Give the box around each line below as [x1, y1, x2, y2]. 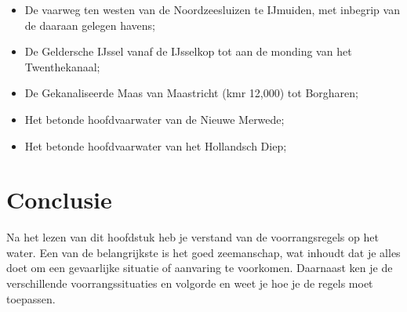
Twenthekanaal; [24, 58, 100, 74]
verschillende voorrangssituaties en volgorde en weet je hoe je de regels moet [6, 275, 373, 292]
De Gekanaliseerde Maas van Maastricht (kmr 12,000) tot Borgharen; [24, 85, 358, 101]
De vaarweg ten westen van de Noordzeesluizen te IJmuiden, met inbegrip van [24, 2, 400, 17]
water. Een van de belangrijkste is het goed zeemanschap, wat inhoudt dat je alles [6, 244, 401, 260]
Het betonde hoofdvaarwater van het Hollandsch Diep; [24, 137, 287, 154]
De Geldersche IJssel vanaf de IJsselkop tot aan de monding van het [24, 43, 352, 60]
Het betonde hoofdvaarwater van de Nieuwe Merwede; [24, 111, 285, 127]
